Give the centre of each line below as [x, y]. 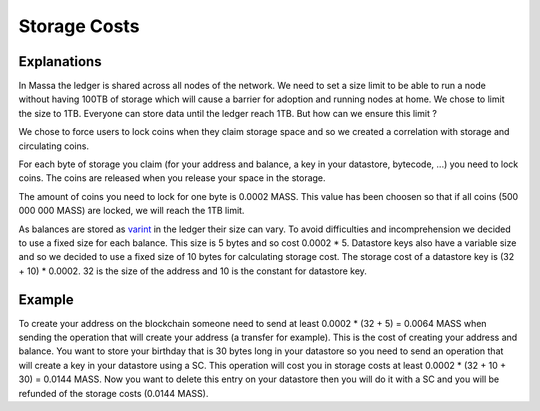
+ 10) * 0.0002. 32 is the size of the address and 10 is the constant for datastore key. [192, 271]
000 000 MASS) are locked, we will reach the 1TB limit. [131, 211]
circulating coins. [54, 146]
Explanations [60, 61]
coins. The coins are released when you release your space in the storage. [172, 178]
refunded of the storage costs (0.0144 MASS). [113, 393]
